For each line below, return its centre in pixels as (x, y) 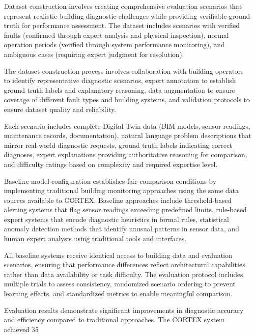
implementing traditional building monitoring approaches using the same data (121, 190)
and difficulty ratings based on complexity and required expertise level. (111, 164)
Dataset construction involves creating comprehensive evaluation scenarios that (123, 6)
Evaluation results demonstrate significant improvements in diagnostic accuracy (124, 310)
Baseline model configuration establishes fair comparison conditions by (110, 181)
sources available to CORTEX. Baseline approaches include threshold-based (118, 200)
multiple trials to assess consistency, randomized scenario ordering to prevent (120, 284)
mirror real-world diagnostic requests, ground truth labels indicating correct (118, 145)
